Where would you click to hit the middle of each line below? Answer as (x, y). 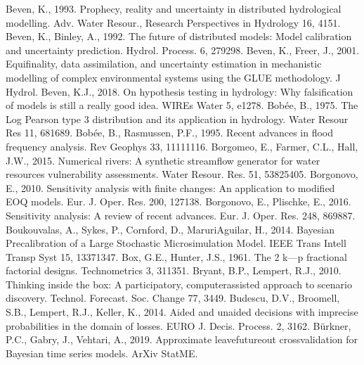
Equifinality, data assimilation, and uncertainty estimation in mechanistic (164, 64)
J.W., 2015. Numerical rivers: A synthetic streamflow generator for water (163, 160)
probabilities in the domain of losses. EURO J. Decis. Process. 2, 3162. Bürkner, (178, 325)
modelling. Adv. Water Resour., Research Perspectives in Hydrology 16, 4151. (173, 22)
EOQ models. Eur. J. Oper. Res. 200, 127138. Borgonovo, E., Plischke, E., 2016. (178, 201)
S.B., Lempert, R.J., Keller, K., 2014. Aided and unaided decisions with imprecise (182, 312)
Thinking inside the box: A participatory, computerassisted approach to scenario (179, 284)
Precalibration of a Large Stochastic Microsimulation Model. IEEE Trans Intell (176, 243)
